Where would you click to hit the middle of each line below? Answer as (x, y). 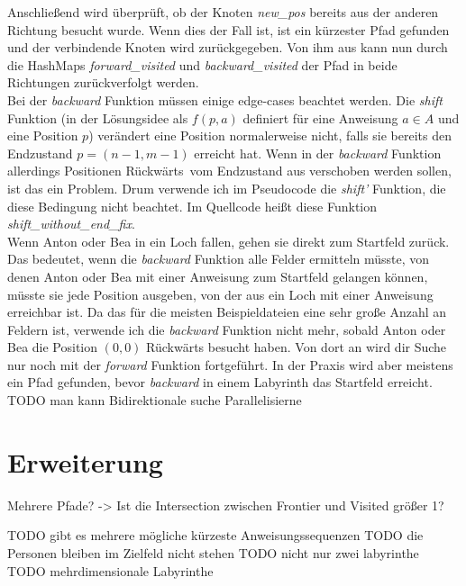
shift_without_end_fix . (71, 224)
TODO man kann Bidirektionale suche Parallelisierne (155, 400)
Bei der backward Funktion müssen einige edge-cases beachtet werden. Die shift (225, 99)
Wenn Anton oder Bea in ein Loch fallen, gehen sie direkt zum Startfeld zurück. (228, 241)
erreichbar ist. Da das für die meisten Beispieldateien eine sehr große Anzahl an (227, 312)
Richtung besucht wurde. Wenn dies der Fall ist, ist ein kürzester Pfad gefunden (228, 29)
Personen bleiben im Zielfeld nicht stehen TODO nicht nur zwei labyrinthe (213, 552)
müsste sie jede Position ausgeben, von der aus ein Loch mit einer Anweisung (220, 294)
